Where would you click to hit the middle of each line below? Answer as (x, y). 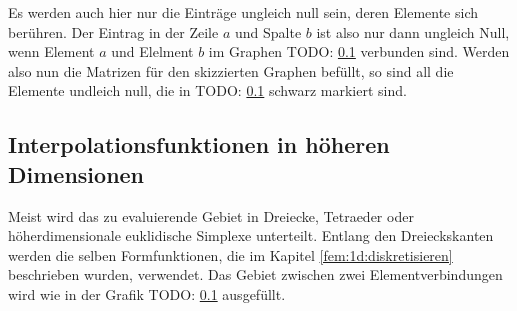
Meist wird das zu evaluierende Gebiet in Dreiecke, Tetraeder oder (211, 215)
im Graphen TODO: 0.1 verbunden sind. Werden (359, 51)
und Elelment (152, 51)
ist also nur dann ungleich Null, (413, 31)
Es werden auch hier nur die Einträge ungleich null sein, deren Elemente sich (243, 12)
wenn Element (51, 51)
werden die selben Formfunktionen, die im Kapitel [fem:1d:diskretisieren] (230, 254)
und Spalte (268, 31)
